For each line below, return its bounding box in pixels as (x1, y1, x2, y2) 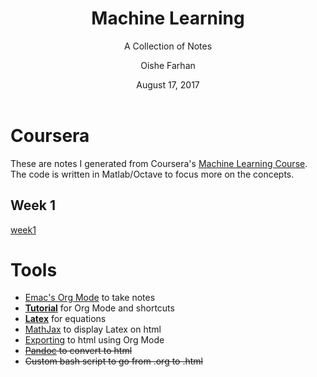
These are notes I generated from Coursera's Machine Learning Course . (10, 157, 308, 169)
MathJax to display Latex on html (24, 323, 162, 336)
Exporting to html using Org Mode (24, 334, 165, 346)
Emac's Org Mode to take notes (24, 292, 156, 304)
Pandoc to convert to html (24, 345, 133, 357)
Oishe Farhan (140, 59, 196, 71)
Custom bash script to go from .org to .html (24, 355, 204, 367)
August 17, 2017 (136, 78, 200, 91)
